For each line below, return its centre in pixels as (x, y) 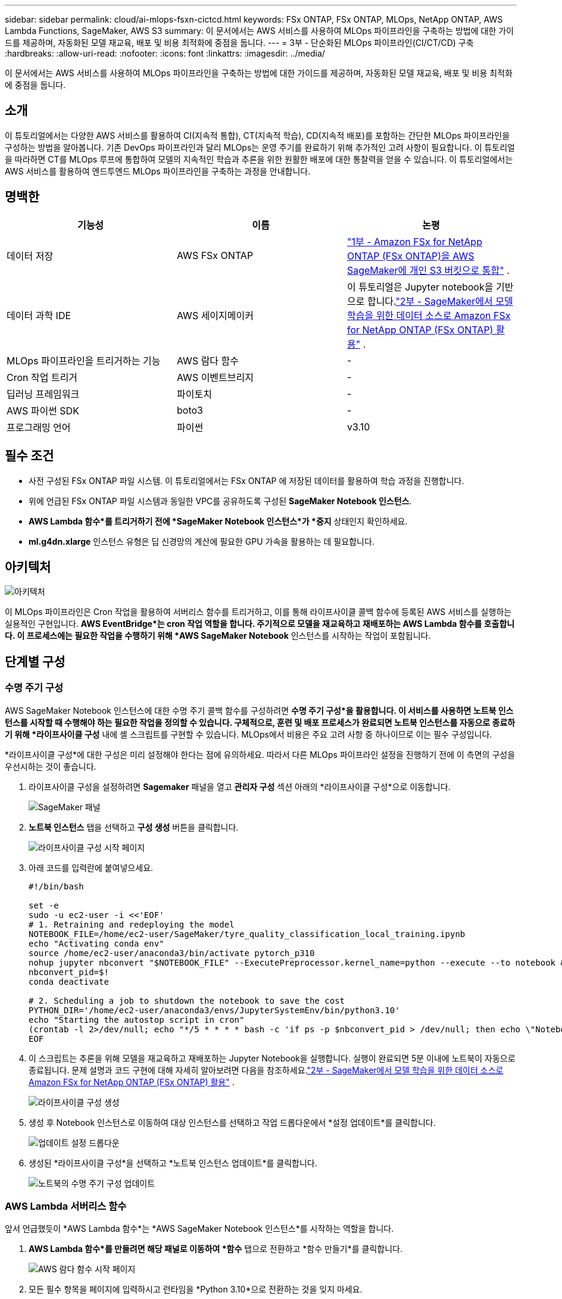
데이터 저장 (30, 256)
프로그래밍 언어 (39, 427)
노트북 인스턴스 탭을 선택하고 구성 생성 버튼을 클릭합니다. (134, 827)
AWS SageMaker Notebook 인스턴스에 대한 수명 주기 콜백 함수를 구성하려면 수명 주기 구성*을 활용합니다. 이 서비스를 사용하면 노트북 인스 (259, 710)
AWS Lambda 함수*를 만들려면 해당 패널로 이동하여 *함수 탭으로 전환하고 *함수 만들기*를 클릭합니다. (216, 1249)
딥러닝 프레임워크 (43, 394)
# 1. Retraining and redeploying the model (132, 924)
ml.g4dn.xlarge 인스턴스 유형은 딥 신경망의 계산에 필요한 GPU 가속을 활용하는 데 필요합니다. (202, 541)
